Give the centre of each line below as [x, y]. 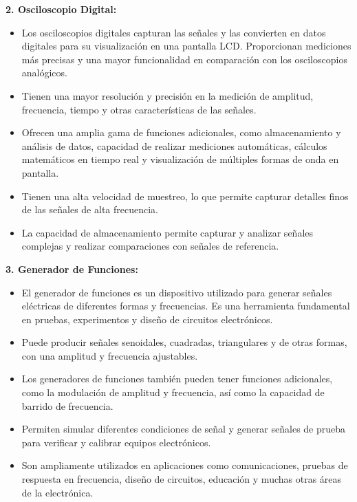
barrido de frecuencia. [67, 405]
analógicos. [44, 73]
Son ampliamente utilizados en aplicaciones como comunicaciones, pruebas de [185, 465]
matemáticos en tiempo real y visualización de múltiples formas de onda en [180, 159]
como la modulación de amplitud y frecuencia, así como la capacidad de [173, 392]
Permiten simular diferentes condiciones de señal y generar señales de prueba [184, 429]
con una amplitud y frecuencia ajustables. [110, 355]
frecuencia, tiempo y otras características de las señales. [139, 109]
